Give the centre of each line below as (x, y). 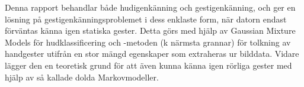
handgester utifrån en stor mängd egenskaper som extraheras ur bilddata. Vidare (152, 54)
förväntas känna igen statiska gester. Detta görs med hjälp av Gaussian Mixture (150, 30)
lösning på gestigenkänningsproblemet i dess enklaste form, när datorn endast (146, 19)
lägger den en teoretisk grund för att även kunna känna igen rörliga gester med (148, 65)
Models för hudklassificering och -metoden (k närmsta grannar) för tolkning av (148, 42)
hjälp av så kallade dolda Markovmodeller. (82, 77)
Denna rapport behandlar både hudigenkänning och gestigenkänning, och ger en (150, 7)
